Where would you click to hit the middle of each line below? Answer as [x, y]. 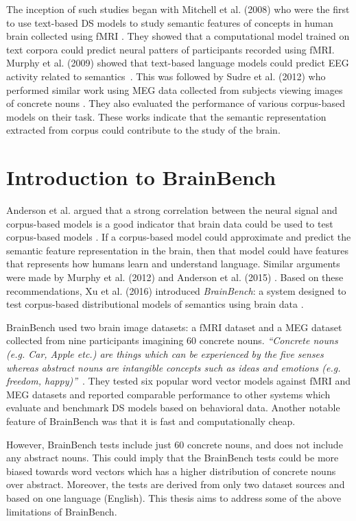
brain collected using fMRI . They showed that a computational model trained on [178, 36]
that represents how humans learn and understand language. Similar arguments [173, 264]
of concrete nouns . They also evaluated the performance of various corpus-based [176, 103]
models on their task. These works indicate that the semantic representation [166, 116]
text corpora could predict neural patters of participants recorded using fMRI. [170, 49]
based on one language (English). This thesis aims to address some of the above [174, 497]
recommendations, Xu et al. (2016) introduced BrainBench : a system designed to [176, 290]
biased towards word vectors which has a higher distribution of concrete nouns [171, 471]
